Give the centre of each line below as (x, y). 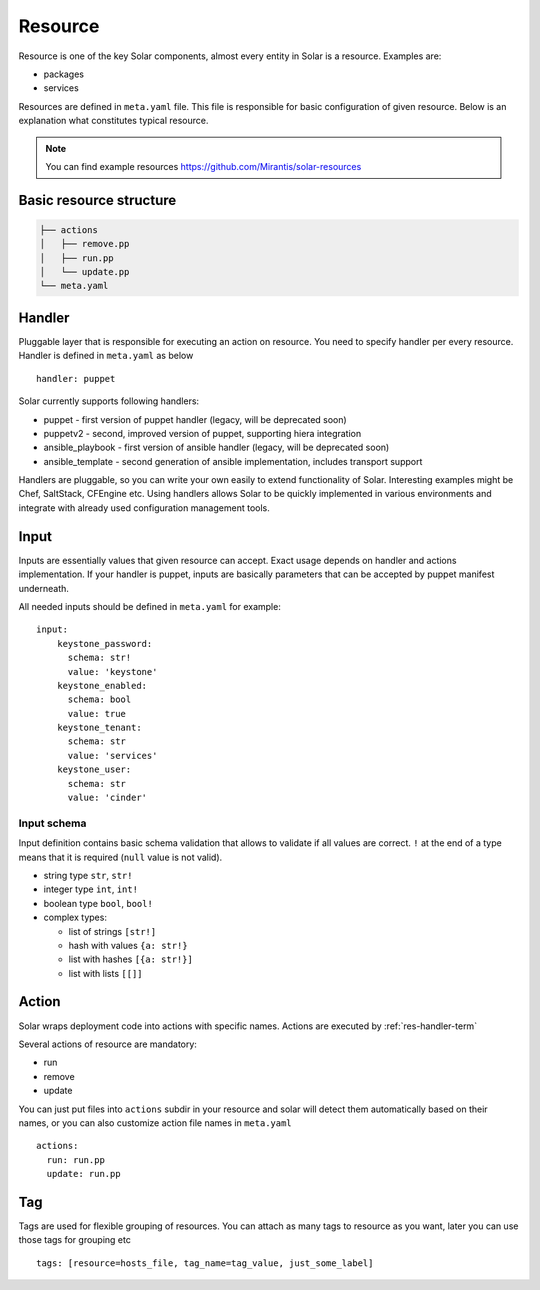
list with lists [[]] (105, 973)
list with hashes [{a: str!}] (131, 959)
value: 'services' (112, 755)
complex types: (75, 917)
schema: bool (99, 699)
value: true (97, 713)
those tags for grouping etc (75, 1240)
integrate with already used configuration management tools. (144, 507)
